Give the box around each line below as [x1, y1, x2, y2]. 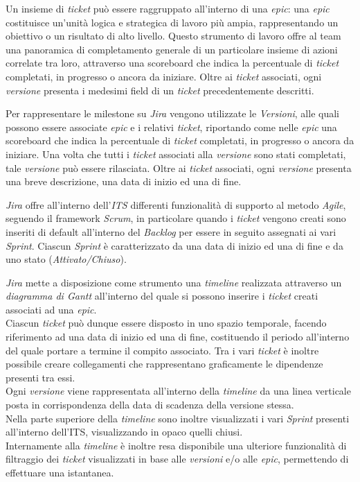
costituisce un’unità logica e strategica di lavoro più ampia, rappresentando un [6, 15, 339, 29]
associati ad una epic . [6, 302, 97, 316]
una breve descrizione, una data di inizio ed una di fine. [6, 174, 242, 189]
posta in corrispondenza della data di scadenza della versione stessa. [6, 397, 294, 412]
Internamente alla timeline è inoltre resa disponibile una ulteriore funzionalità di [6, 438, 347, 452]
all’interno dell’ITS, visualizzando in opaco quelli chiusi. [6, 424, 243, 439]
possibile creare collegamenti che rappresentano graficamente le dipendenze [6, 356, 323, 371]
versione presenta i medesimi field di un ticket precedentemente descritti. [6, 83, 314, 97]
